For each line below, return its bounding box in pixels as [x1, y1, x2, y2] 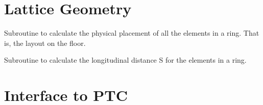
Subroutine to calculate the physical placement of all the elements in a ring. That [4, 28, 259, 38]
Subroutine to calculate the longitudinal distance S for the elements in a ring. [4, 55, 247, 65]
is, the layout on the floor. [4, 37, 86, 48]
